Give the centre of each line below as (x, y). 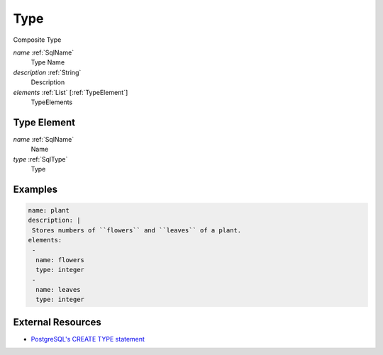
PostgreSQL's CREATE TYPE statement (88, 339)
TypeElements (52, 102)
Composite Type (37, 40)
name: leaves (58, 290)
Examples (35, 189)
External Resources (57, 322)
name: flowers (60, 260)
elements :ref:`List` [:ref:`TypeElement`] (71, 92)
